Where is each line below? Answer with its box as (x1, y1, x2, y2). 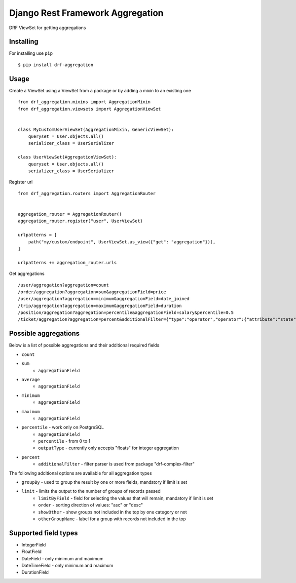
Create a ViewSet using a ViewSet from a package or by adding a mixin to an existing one (9, 87, 191, 93)
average (21, 377, 40, 382)
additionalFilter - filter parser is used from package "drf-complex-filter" (38, 461, 195, 467)
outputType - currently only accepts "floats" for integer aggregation (38, 445, 179, 451)
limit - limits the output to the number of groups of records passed (21, 488, 161, 494)
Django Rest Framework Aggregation (9, 7, 164, 18)
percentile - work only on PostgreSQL (21, 425, 104, 430)
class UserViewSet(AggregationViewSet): (18, 155, 117, 160)
